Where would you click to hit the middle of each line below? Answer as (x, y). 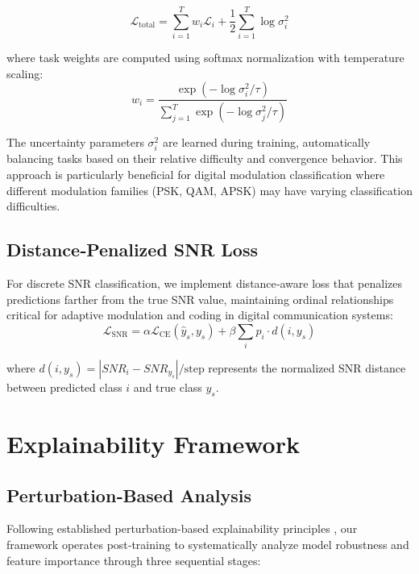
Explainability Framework (153, 444)
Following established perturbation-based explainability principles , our (182, 528)
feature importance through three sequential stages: (134, 560)
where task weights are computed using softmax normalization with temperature (205, 58)
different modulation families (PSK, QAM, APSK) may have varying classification (209, 190)
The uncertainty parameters (75, 142)
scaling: (25, 73)
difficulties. (33, 206)
